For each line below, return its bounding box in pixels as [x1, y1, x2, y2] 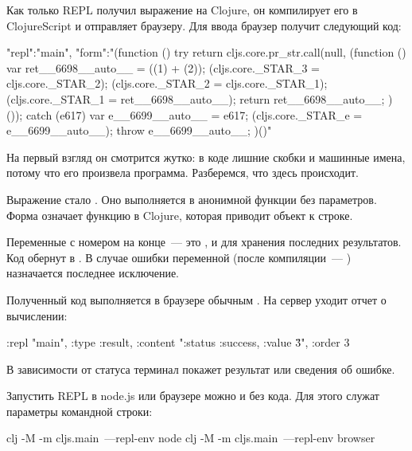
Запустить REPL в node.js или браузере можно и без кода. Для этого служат [6, 387, 379, 404]
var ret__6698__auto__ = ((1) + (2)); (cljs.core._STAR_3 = [6, 59, 320, 76]
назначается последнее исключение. [6, 265, 179, 281]
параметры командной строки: [6, 402, 153, 419]
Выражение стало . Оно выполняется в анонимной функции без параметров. [6, 190, 377, 207]
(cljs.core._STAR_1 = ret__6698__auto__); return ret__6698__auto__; [6, 90, 385, 107]
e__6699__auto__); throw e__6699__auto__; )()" [6, 122, 272, 139]
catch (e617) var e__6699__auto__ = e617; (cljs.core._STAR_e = [25, 106, 363, 123]
